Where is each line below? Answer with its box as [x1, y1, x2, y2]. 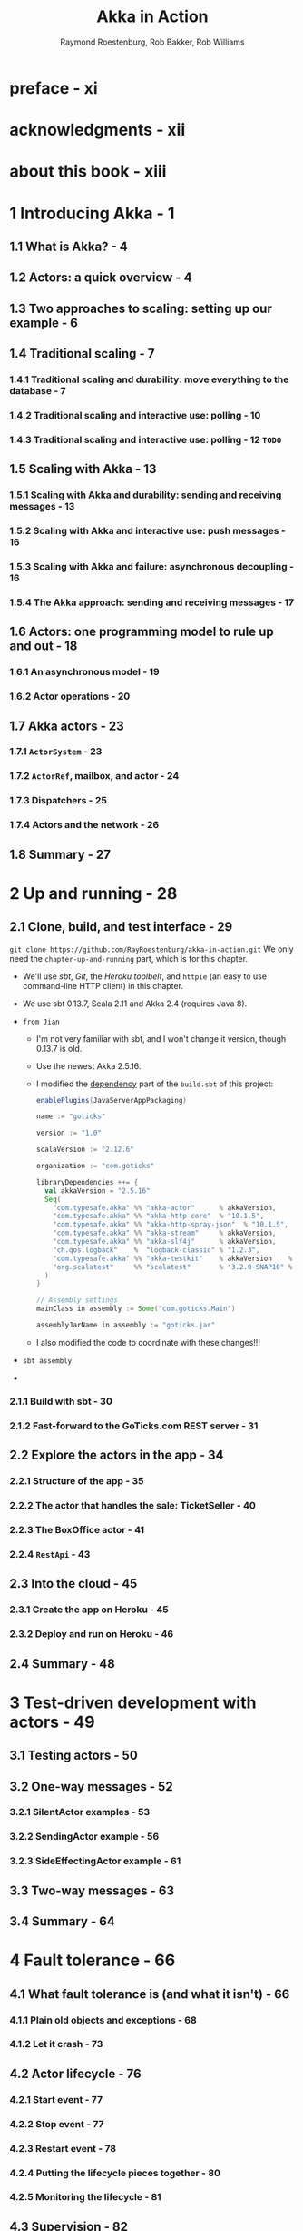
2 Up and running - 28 [9, 883, 178, 904]
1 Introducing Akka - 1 [9, 203, 175, 224]
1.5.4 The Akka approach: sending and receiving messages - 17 [9, 596, 295, 609]
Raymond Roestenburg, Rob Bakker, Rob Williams [60, 36, 245, 47]
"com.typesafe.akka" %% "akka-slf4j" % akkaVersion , [53, 1237, 277, 1247]
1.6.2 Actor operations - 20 [9, 690, 131, 702]
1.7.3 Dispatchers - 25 [9, 794, 107, 807]
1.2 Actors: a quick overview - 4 [9, 270, 192, 286]
